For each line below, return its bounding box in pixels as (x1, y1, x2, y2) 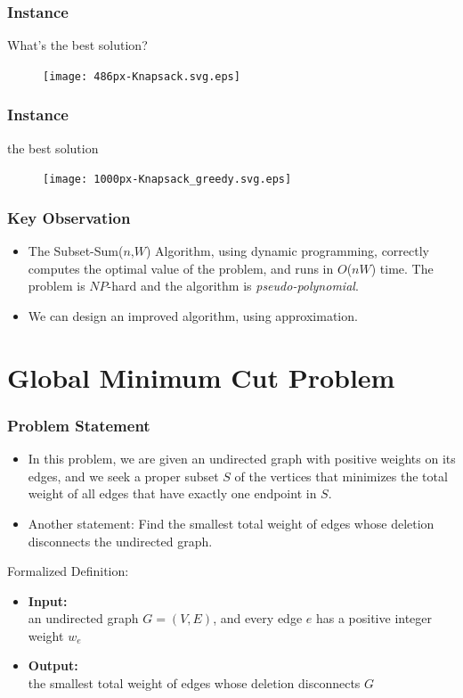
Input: (28, 591, 68, 610)
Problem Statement (7, 414, 150, 436)
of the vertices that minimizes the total (234, 466, 448, 485)
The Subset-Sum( (28, 242, 124, 260)
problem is (28, 276, 85, 295)
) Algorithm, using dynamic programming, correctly (145, 242, 429, 260)
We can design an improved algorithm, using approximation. (28, 306, 358, 324)
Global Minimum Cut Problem (7, 358, 395, 395)
